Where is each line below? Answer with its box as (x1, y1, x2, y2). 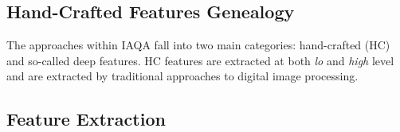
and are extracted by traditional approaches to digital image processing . (6, 68, 359, 84)
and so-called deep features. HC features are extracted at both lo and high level (6, 52, 394, 68)
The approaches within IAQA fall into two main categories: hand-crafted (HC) (6, 37, 390, 53)
